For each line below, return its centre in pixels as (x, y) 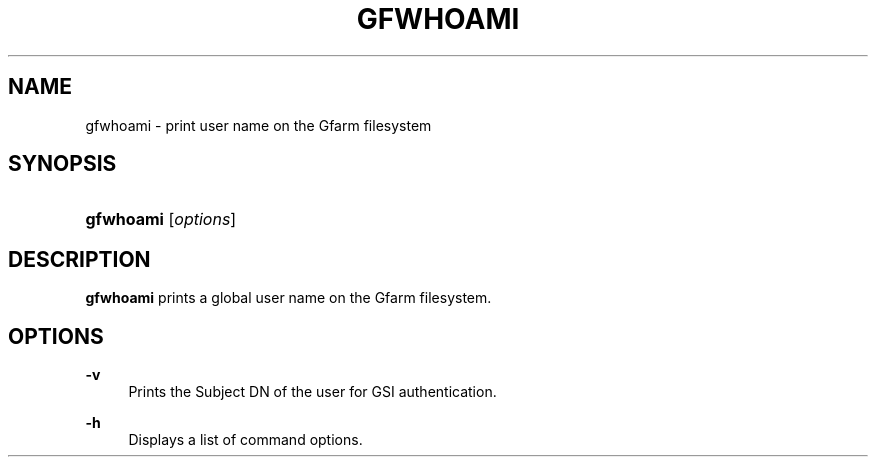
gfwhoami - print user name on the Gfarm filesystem (258, 125)
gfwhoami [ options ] (161, 219)
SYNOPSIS (62, 164)
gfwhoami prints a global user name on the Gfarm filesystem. (288, 298)
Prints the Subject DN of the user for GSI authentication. (312, 392)
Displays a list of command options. (245, 440)
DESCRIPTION (79, 259)
